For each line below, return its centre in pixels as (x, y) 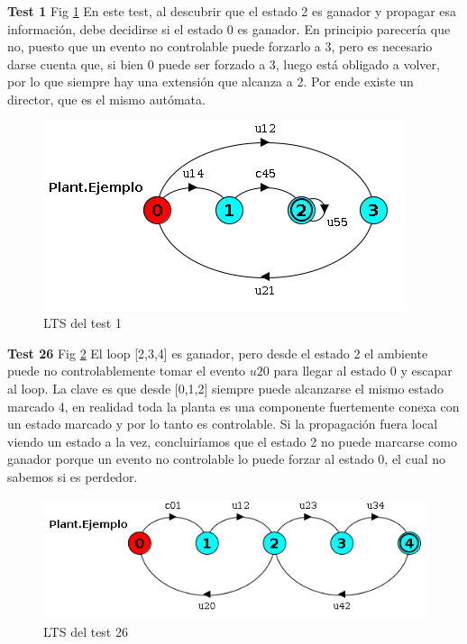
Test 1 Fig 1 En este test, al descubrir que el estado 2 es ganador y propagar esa (232, 11)
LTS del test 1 (82, 323)
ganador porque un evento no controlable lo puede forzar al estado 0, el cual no (227, 459)
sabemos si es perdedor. (73, 476)
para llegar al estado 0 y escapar (363, 371)
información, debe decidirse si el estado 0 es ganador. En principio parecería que (229, 28)
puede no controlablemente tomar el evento (127, 371)
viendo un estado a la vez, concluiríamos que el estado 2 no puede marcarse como (232, 441)
